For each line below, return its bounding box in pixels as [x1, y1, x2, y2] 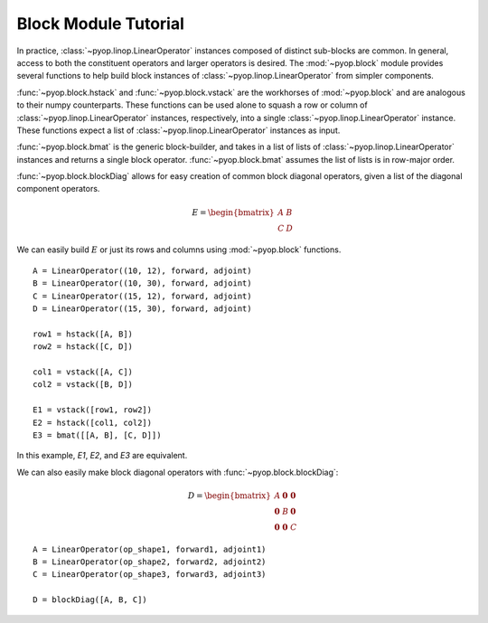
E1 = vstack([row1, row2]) [33, 405, 153, 415]
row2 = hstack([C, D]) [33, 342, 134, 352]
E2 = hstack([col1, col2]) [33, 417, 153, 428]
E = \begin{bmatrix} [191, 207, 275, 217]
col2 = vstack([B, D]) [33, 380, 134, 390]
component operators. [16, 184, 100, 194]
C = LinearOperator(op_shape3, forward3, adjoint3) [33, 570, 267, 580]
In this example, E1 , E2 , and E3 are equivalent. [16, 450, 188, 461]
